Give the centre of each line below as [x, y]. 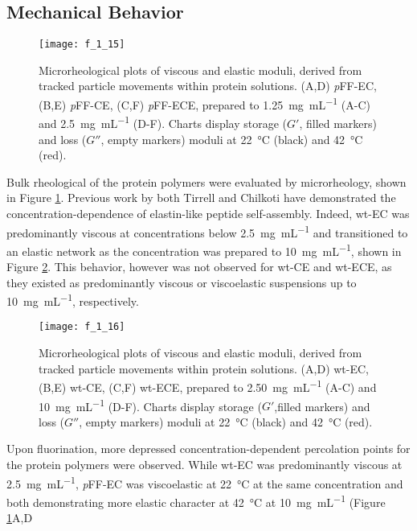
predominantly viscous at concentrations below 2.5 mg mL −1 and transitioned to [207, 231]
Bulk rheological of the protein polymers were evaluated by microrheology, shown [206, 181]
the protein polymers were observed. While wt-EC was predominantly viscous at [204, 464]
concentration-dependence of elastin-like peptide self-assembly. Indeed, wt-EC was [208, 213]
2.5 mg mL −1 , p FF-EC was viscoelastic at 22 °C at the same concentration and [205, 482]
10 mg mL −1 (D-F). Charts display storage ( [150, 405]
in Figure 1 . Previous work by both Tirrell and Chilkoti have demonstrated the [201, 198]
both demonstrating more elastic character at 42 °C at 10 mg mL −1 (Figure [196, 500]
